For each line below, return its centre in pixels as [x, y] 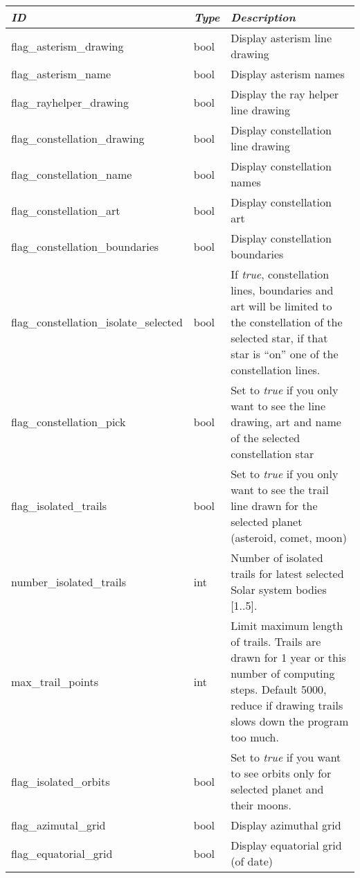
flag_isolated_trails [59, 506]
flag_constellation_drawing [78, 138]
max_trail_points [55, 681]
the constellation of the [287, 322]
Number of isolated [277, 557]
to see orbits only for [281, 773]
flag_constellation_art [66, 210]
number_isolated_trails [69, 581]
